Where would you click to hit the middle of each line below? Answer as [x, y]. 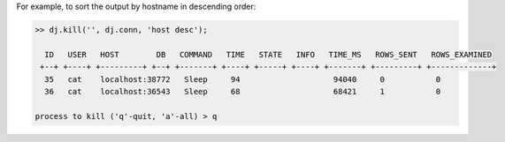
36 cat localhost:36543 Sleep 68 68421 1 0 [243, 91]
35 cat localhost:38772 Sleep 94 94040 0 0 [243, 79]
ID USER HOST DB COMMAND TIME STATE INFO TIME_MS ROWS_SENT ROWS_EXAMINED [268, 54]
